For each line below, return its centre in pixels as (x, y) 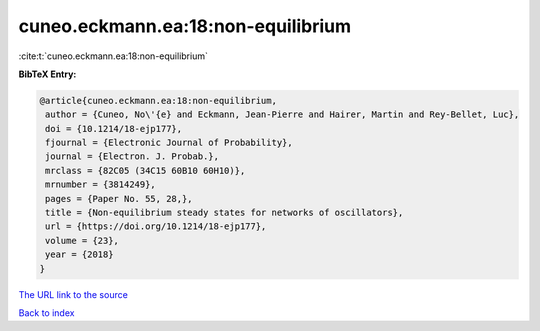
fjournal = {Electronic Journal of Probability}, (169, 143)
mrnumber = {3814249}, (101, 184)
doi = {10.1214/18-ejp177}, (114, 128)
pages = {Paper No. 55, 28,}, (119, 198)
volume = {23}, (82, 240)
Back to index (46, 312)
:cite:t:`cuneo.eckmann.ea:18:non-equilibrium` (113, 56)
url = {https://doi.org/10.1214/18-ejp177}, (156, 226)
